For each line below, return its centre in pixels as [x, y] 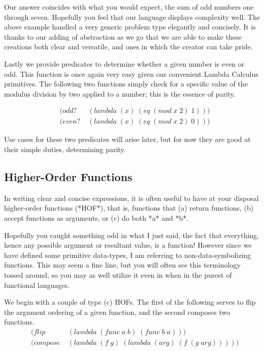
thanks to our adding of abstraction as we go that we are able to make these [123, 36]
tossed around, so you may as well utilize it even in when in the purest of [118, 274]
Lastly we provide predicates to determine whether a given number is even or [124, 63]
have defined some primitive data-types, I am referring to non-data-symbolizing [128, 255]
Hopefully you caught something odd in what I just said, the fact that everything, [131, 235]
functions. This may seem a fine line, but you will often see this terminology [122, 265]
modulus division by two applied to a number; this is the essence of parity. [120, 93]
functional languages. [37, 285]
